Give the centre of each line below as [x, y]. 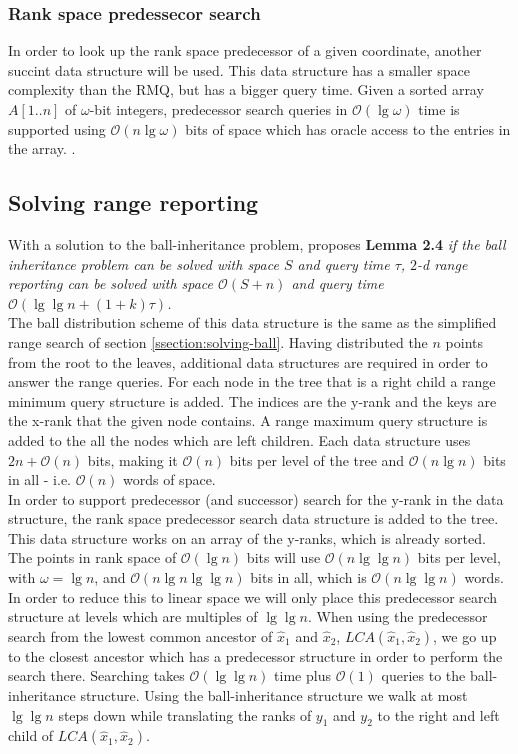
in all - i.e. [39, 479]
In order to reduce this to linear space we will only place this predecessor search [253, 596]
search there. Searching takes [96, 675]
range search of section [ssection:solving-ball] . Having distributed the [218, 341]
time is [439, 109]
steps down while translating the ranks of [185, 714]
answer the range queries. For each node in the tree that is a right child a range [252, 381]
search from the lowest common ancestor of [140, 635]
